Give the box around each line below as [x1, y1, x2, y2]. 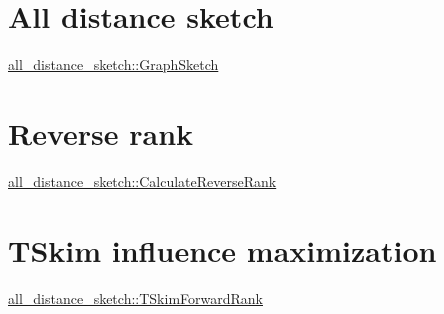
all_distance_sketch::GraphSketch [8, 54, 219, 75]
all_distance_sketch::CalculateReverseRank [8, 170, 277, 191]
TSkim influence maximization [8, 229, 437, 270]
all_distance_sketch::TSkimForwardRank [8, 287, 263, 308]
